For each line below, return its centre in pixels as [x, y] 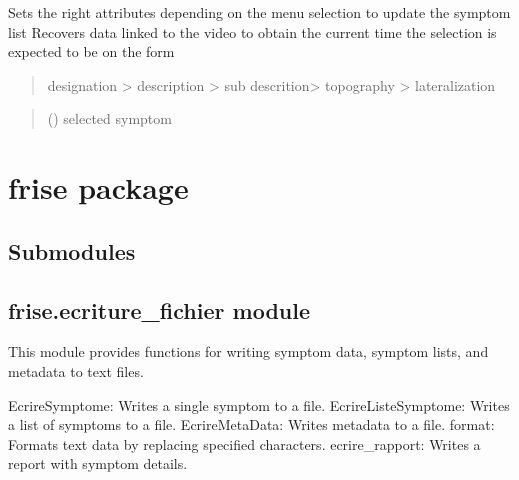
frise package [98, 187]
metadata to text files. [76, 370]
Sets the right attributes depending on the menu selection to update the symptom [259, 12]
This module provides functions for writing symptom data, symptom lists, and [248, 351]
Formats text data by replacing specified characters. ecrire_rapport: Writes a [244, 443]
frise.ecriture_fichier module [159, 309]
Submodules [72, 250]
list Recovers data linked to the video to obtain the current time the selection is [252, 31]
